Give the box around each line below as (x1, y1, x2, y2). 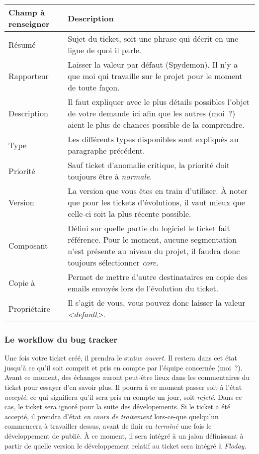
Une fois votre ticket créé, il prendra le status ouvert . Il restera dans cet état (4, 353, 237, 363)
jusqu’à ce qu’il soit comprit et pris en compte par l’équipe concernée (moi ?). (4, 362, 243, 372)
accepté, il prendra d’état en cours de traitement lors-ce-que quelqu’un (4, 411, 219, 421)
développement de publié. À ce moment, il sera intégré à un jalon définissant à (4, 430, 244, 441)
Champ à (8, 6, 45, 18)
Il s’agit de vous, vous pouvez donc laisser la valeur (68, 297, 246, 308)
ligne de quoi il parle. (68, 44, 142, 56)
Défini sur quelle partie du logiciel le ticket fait (68, 222, 230, 234)
